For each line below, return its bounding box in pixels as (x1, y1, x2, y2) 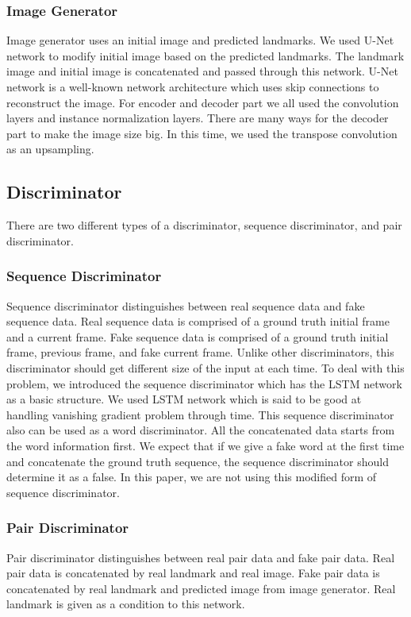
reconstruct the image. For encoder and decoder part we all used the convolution (6, 94, 399, 110)
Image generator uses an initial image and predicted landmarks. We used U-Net (6, 32, 394, 48)
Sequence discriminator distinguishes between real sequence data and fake (6, 297, 365, 314)
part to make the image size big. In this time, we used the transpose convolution (6, 125, 398, 141)
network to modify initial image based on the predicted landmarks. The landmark (6, 47, 405, 64)
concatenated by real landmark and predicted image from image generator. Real (6, 580, 396, 596)
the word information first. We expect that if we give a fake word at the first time (6, 437, 405, 453)
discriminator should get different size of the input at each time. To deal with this (6, 359, 405, 376)
